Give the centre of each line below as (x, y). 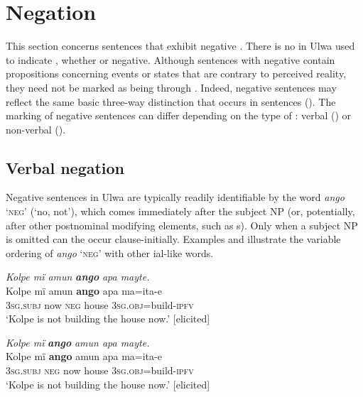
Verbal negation (65, 167)
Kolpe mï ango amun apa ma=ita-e (84, 356)
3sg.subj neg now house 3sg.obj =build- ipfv (100, 370)
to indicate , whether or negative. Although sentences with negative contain (170, 59)
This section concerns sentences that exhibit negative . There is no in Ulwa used (180, 46)
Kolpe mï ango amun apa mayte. (78, 342)
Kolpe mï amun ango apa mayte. (78, 277)
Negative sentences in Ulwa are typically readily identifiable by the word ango (175, 197)
